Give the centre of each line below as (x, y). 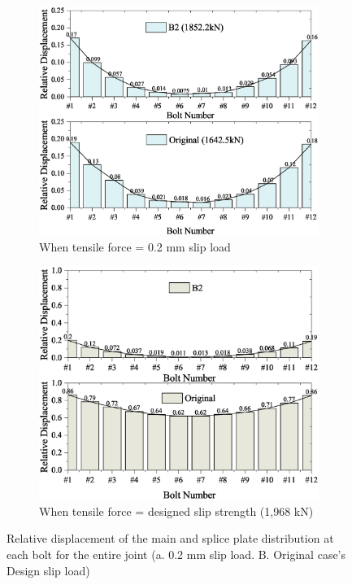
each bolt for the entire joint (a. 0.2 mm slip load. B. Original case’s (176, 554)
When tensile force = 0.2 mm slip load (135, 246)
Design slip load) (48, 570)
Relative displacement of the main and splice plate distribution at (170, 538)
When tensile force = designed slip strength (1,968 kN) (176, 511)
